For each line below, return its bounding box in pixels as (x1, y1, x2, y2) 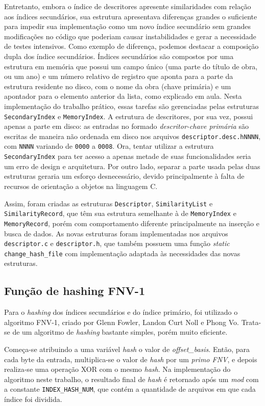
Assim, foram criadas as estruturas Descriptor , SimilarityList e (4, 198, 213, 208)
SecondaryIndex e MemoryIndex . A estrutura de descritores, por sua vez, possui (4, 111, 253, 121)
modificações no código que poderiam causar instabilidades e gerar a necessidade (4, 31, 256, 41)
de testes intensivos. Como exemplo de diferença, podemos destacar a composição (4, 41, 259, 51)
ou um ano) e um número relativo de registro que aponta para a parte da (4, 71, 233, 82)
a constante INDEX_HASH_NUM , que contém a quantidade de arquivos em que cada (4, 384, 256, 394)
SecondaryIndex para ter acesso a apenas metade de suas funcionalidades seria (4, 151, 251, 161)
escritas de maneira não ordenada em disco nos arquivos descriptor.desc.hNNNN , (4, 130, 261, 141)
